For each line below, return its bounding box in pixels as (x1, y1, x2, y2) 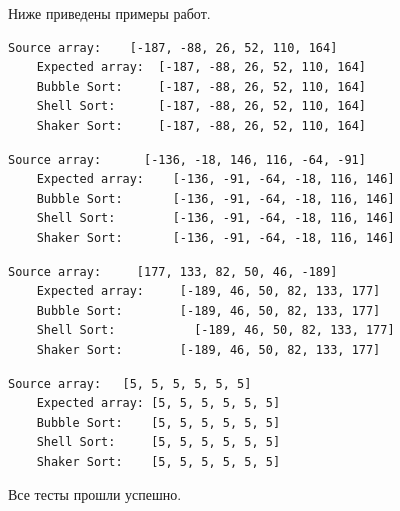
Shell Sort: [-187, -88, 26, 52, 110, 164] (36, 99, 366, 114)
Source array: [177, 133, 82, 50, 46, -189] (8, 264, 338, 279)
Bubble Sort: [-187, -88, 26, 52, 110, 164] (36, 79, 366, 94)
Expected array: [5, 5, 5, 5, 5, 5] (36, 396, 281, 411)
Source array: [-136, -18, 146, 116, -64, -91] (8, 152, 366, 167)
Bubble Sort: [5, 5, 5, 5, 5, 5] (36, 415, 281, 430)
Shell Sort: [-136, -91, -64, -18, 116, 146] (36, 211, 395, 226)
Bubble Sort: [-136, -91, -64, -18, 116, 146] (36, 191, 395, 206)
